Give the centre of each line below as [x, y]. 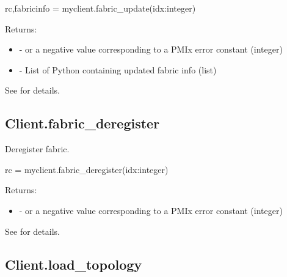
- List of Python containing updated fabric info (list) [118, 69]
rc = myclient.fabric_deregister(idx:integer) [87, 169]
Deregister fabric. [37, 149]
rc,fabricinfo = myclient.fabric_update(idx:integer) [100, 8]
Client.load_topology [74, 264]
